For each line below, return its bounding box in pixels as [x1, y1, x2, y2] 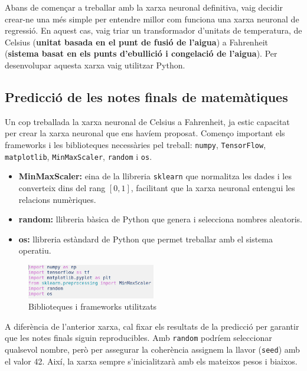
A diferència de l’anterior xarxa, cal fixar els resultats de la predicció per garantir [5, 320, 299, 332]
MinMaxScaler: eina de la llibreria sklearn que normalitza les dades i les [18, 170, 292, 182]
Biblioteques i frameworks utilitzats [28, 300, 157, 313]
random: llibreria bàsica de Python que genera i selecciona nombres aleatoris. [18, 213, 302, 225]
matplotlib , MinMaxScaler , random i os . [5, 150, 152, 162]
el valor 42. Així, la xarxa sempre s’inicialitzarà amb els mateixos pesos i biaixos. [5, 354, 298, 367]
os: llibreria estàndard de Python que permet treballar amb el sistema [18, 232, 273, 245]
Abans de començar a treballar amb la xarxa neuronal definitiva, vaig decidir [5, 1, 283, 13]
